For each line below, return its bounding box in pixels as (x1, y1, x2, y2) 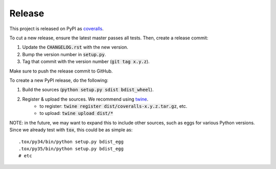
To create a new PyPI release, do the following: (9, 77, 108, 83)
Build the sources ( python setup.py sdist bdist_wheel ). (22, 87, 154, 93)
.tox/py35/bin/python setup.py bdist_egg (18, 146, 124, 152)
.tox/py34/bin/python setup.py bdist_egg (18, 138, 124, 144)
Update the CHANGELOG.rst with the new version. (22, 44, 129, 51)
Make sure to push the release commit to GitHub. (9, 68, 113, 74)
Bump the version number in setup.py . (22, 51, 106, 57)
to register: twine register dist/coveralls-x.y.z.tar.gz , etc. (39, 103, 188, 109)
